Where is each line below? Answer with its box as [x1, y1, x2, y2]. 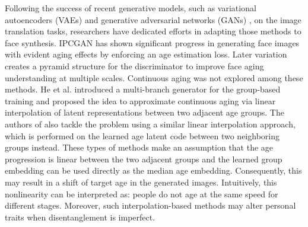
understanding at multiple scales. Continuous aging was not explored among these [5, 71, 303, 84]
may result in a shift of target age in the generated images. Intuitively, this [5, 175, 277, 188]
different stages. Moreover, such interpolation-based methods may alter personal [5, 199, 296, 212]
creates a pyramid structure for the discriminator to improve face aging [5, 59, 264, 72]
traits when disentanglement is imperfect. [5, 210, 155, 223]
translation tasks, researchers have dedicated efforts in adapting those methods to [5, 25, 301, 37]
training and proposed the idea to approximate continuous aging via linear [5, 94, 276, 107]
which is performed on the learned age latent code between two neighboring [5, 129, 280, 142]
